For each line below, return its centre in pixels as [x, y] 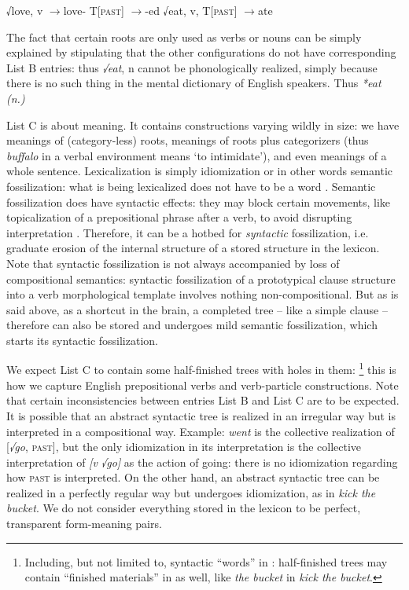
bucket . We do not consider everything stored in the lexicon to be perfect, [184, 508]
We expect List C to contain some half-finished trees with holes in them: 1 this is [201, 368]
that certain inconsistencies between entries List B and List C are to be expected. [203, 400]
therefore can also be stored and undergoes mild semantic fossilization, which [192, 325]
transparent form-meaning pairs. [84, 524]
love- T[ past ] [94, 10]
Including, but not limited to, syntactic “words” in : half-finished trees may [206, 561]
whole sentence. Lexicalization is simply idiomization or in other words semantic [200, 171]
